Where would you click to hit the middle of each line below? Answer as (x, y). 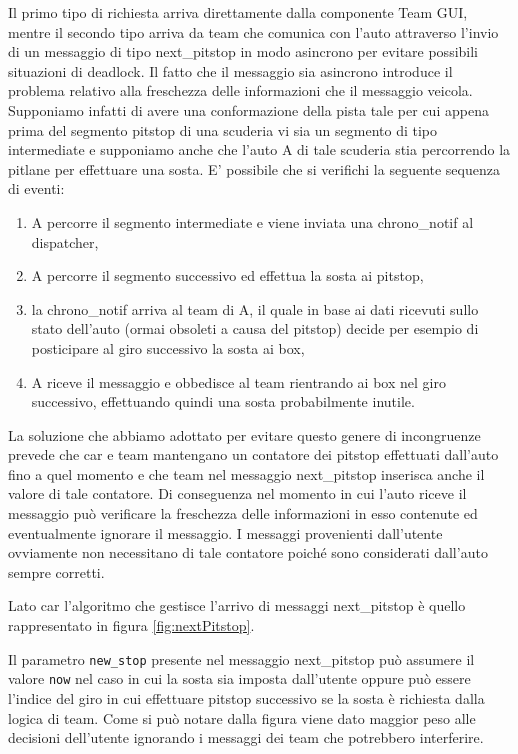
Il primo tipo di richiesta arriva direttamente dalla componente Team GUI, (238, 12)
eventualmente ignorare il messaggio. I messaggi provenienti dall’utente (225, 532)
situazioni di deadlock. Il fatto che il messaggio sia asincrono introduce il (230, 70)
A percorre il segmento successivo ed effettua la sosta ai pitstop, (227, 275)
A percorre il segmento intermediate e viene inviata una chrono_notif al (252, 221)
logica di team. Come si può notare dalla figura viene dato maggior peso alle (242, 717)
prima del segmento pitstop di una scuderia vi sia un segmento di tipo (223, 129)
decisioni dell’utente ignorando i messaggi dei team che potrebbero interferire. (246, 737)
